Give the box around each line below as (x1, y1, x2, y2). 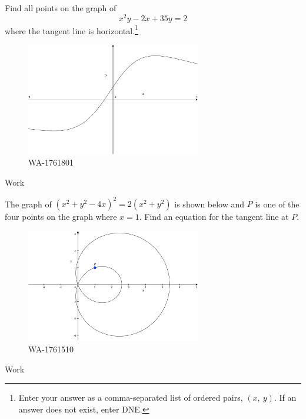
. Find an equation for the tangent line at (139, 210, 289, 223)
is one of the (255, 197, 300, 210)
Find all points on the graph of (5, 2, 117, 14)
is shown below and (174, 197, 245, 210)
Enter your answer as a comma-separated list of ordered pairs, (18, 391, 243, 404)
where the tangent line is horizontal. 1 (5, 22, 138, 37)
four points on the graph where (5, 210, 117, 223)
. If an (274, 391, 297, 404)
